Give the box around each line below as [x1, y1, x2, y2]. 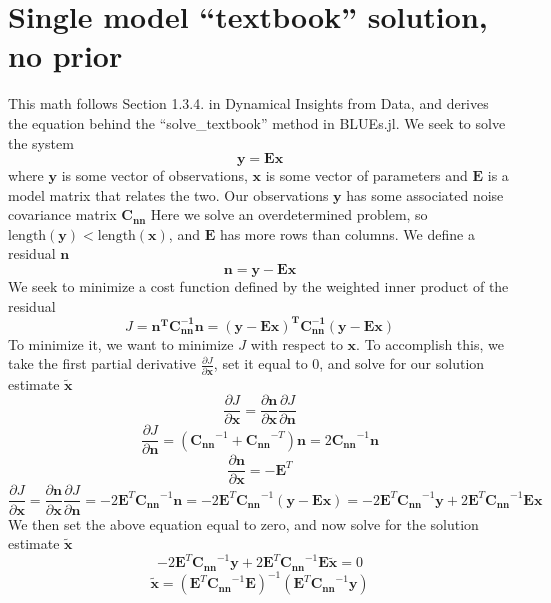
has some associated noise [346, 184, 504, 205]
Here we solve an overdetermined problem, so [150, 204, 428, 225]
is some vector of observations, [61, 165, 248, 186]
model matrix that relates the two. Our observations [8, 184, 329, 205]
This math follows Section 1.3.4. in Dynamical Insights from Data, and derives [8, 93, 489, 114]
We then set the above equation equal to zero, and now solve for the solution [8, 513, 479, 534]
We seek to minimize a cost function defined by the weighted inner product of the [8, 276, 509, 297]
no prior [8, 35, 123, 76]
